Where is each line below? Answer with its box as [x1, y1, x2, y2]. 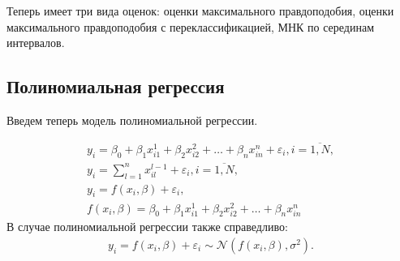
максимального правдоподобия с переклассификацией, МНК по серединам [6, 18, 375, 35]
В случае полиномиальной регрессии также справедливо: [6, 218, 288, 235]
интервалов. [6, 34, 65, 51]
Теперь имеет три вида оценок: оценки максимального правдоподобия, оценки [6, 2, 394, 19]
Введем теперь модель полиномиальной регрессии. [6, 111, 258, 128]
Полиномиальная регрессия [6, 74, 225, 99]
